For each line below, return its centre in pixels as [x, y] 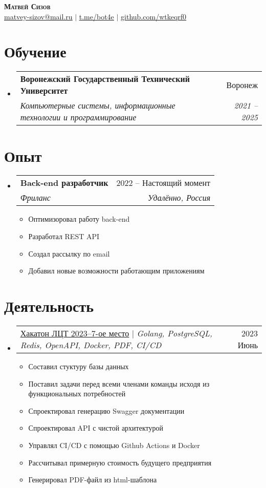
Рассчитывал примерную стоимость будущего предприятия [120, 462]
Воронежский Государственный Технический [105, 79]
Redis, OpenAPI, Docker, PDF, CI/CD [91, 345]
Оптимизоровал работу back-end [79, 219]
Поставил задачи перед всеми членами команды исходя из [119, 383]
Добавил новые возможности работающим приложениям [116, 271]
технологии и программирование [78, 117]
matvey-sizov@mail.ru [38, 16]
